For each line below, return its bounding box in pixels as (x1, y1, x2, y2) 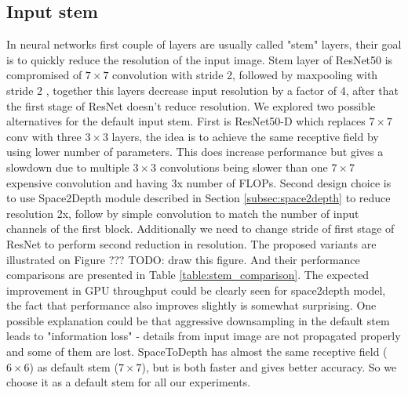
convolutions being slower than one (159, 158, 328, 175)
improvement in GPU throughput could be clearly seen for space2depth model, (6, 281, 386, 298)
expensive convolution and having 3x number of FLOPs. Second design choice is (6, 174, 392, 190)
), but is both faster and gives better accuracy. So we (141, 358, 397, 375)
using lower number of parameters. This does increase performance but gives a (6, 143, 384, 160)
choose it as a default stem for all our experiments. (6, 374, 251, 390)
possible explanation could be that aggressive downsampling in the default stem (6, 312, 390, 328)
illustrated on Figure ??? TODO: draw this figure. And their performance (6, 251, 360, 267)
